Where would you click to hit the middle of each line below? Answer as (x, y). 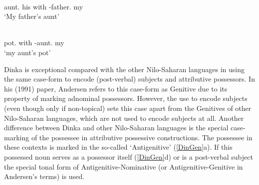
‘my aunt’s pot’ (27, 52)
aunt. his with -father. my (44, 6)
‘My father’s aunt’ (32, 16)
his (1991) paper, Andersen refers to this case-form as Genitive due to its (116, 88)
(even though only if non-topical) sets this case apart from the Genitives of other (128, 108)
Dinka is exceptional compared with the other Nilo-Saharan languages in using (125, 69)
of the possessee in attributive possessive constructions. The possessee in (142, 137)
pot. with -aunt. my (34, 43)
